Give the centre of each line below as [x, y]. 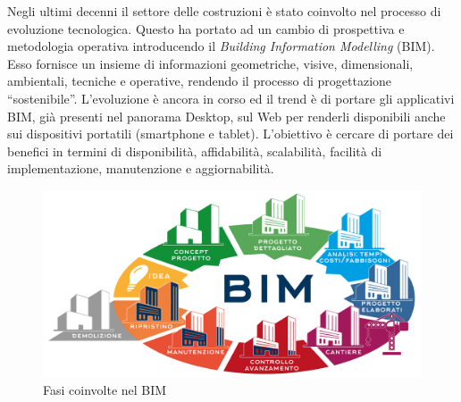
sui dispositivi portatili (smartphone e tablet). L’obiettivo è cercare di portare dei [230, 134]
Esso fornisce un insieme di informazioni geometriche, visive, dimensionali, [210, 63]
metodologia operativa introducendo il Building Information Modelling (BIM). [221, 46]
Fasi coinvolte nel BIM [105, 390]
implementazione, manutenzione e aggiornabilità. [141, 168]
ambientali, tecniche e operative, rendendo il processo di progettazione [200, 81]
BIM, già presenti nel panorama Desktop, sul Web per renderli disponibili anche [226, 116]
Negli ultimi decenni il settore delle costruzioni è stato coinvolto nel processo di [224, 11]
